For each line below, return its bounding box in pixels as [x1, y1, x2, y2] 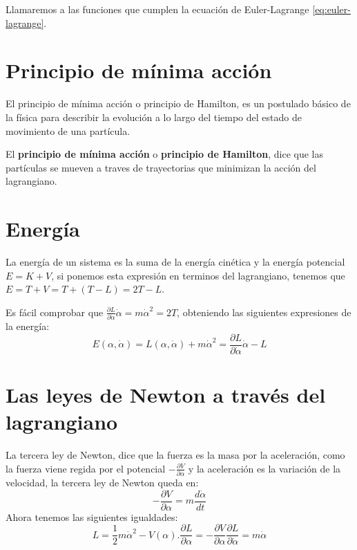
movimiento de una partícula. [6, 123, 131, 138]
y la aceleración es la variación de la [188, 461, 341, 475]
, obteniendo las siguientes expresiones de [177, 304, 351, 319]
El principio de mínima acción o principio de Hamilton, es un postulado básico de [6, 96, 351, 111]
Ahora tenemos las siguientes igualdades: [6, 509, 178, 524]
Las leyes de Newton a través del [6, 380, 326, 408]
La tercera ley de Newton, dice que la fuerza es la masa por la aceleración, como [6, 448, 345, 462]
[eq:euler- [312, 2, 351, 16]
